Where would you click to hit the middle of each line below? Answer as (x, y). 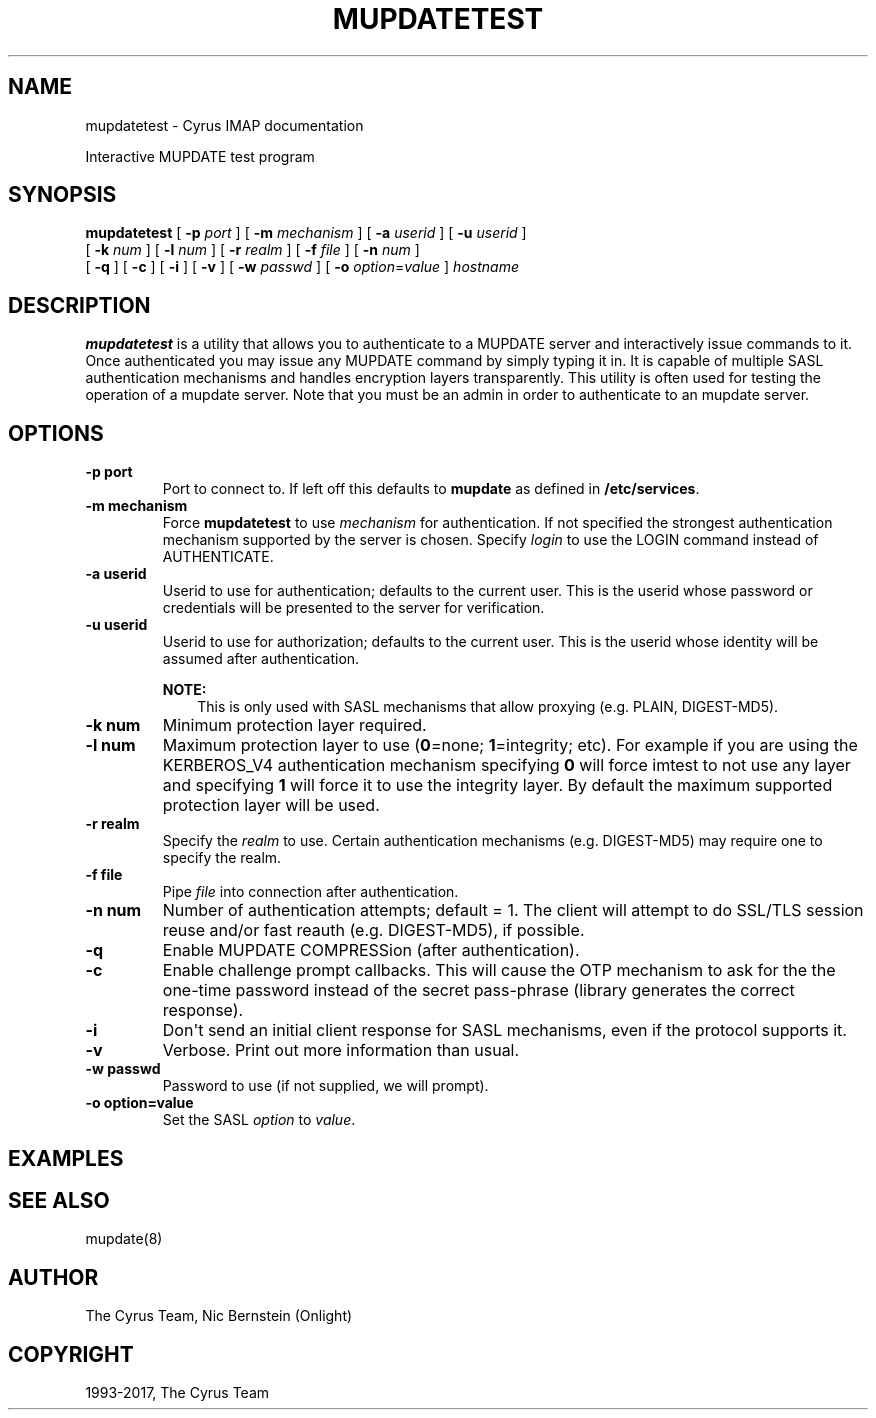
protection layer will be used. (271, 805)
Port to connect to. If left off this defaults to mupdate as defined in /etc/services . (431, 489)
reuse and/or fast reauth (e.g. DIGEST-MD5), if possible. (373, 930)
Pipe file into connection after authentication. (310, 892)
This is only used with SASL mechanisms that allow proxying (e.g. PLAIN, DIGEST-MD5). (488, 707)
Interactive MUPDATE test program (200, 156)
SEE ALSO (59, 1200)
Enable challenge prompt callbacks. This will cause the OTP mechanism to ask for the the (499, 970)
